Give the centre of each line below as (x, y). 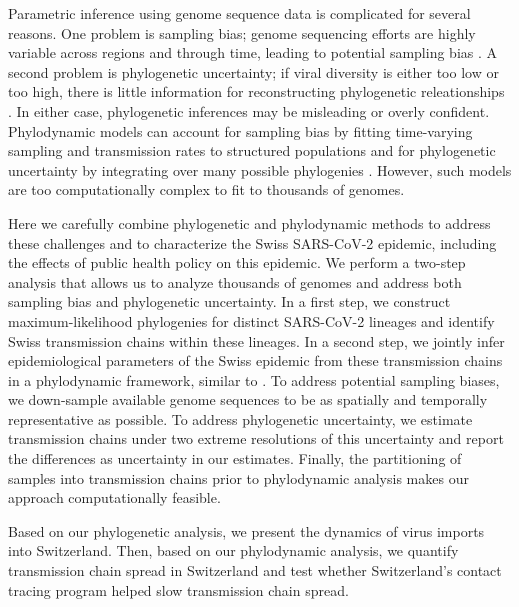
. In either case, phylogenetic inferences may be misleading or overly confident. (249, 110)
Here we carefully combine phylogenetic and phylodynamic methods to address (249, 222)
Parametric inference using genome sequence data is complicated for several (239, 13)
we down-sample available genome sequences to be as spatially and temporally (248, 399)
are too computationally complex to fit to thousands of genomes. (206, 189)
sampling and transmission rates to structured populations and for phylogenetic (252, 150)
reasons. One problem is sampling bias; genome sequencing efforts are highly (242, 32)
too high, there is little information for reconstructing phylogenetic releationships (256, 91)
